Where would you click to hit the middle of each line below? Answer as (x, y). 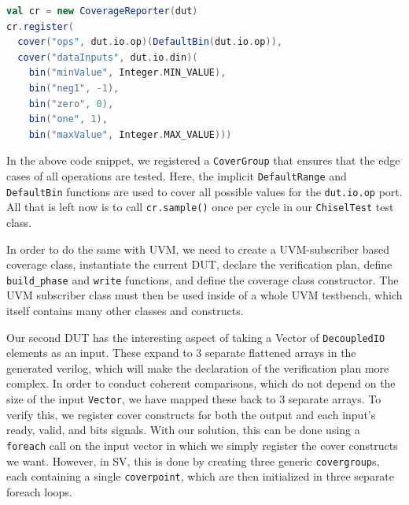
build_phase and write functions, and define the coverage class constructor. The (203, 279)
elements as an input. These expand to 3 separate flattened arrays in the (181, 353)
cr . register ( (40, 26)
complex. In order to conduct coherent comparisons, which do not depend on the (201, 383)
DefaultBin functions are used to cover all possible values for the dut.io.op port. (204, 191)
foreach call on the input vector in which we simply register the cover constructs (202, 445)
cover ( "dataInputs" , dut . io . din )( (108, 57)
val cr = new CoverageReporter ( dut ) (102, 11)
